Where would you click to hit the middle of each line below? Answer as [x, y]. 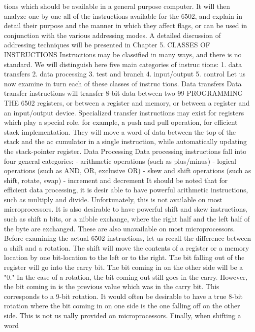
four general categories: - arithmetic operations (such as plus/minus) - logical [120, 161]
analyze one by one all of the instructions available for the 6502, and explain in [123, 16]
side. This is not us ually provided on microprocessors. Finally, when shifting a [123, 315]
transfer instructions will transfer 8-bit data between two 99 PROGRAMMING [124, 93]
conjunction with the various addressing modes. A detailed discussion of [112, 35]
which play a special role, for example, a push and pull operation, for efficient [121, 122]
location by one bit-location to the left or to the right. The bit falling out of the [124, 257]
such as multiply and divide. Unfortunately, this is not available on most [113, 199]
